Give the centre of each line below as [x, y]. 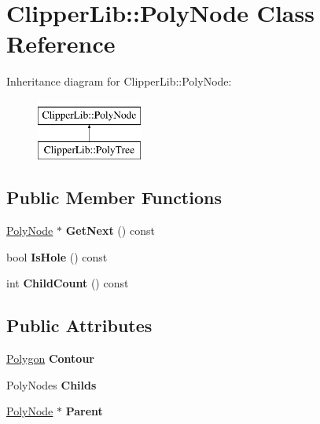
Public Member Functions [114, 197]
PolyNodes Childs [51, 384]
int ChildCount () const [68, 283]
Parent [84, 411]
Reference [61, 44]
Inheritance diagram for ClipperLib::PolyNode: [119, 81]
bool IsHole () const [57, 256]
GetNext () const [110, 230]
